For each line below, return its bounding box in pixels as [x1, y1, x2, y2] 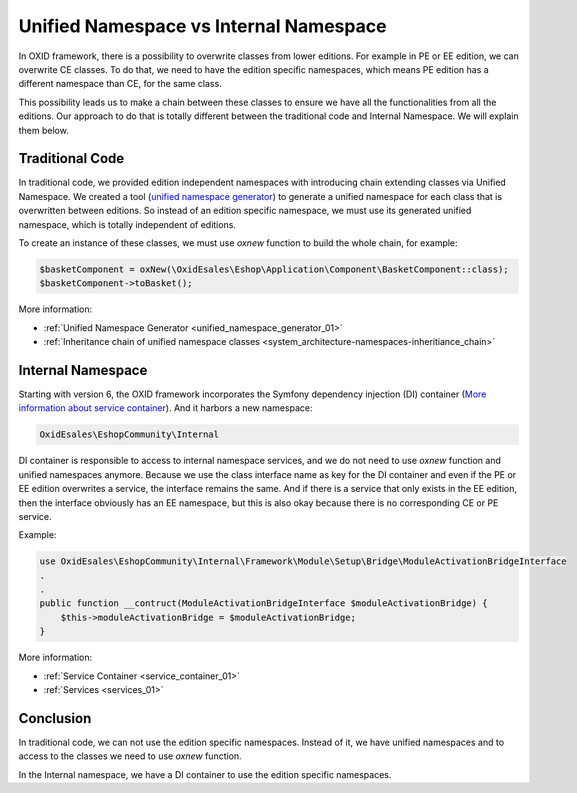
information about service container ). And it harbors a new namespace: [18, 402, 314, 414]
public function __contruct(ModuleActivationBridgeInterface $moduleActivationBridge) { [39, 598, 489, 609]
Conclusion [18, 710, 92, 727]
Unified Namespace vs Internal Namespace [18, 15, 387, 37]
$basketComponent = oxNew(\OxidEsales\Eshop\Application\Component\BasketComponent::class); [39, 263, 509, 275]
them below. [18, 124, 69, 136]
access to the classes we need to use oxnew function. [18, 750, 242, 762]
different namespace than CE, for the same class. [18, 78, 222, 90]
